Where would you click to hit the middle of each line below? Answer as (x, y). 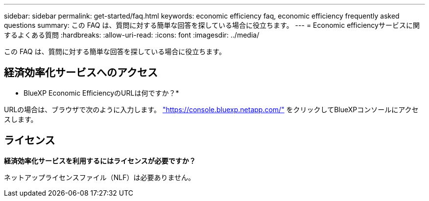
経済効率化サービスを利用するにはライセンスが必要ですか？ (100, 161)
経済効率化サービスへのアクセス (81, 73)
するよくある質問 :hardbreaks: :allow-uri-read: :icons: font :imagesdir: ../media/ (132, 35)
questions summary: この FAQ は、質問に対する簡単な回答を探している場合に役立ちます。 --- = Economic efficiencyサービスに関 (212, 25)
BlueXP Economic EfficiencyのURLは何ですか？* (101, 93)
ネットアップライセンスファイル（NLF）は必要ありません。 (100, 177)
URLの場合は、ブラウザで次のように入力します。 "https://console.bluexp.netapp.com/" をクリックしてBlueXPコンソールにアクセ (211, 109)
